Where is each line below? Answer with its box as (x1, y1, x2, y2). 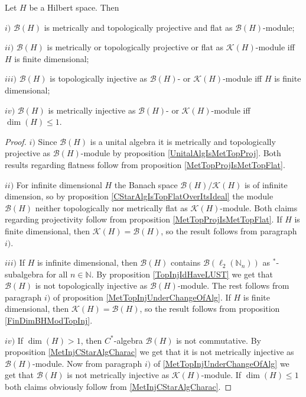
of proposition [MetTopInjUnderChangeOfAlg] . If (53, 291, 231, 303)
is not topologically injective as (35, 279, 148, 292)
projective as (5, 147, 51, 159)
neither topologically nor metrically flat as (35, 201, 188, 214)
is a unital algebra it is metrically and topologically (90, 135, 276, 147)
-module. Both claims (220, 201, 298, 214)
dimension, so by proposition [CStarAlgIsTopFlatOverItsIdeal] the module (5, 190, 274, 202)
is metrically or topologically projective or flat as (47, 41, 224, 53)
